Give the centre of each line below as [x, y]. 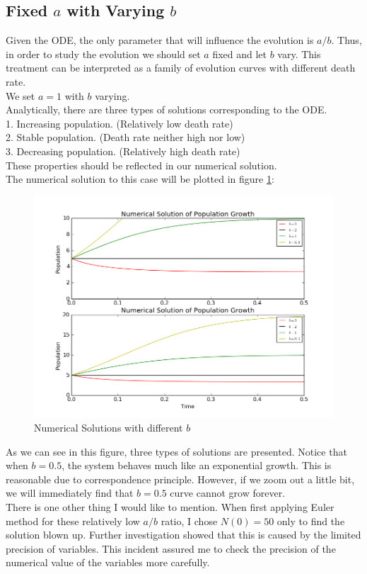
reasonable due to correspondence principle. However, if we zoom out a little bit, [180, 479]
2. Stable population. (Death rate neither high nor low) [126, 137]
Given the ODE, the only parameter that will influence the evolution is [160, 40]
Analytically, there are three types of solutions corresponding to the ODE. [167, 109]
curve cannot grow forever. [228, 493]
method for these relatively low [73, 520]
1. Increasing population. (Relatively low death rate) [120, 123]
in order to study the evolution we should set [103, 54]
